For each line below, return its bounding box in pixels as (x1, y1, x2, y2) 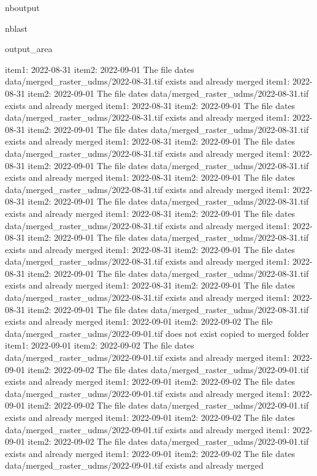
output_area (5, 42, 53, 55)
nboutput (5, 1, 40, 13)
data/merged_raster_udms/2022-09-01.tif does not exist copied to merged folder (5, 327, 309, 339)
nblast (5, 21, 28, 34)
